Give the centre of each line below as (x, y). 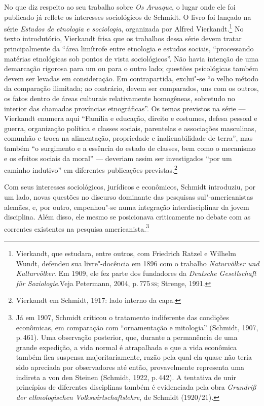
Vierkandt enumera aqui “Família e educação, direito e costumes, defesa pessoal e (131, 118)
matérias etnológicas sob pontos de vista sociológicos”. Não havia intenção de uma (131, 58)
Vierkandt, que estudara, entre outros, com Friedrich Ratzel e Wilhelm (126, 253)
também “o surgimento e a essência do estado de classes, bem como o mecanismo (130, 148)
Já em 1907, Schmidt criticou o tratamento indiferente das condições (122, 317)
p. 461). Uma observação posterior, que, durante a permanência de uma (127, 337)
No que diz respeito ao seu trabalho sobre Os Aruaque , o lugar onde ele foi (120, 7)
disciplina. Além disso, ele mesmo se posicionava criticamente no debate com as (127, 217)
